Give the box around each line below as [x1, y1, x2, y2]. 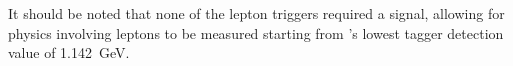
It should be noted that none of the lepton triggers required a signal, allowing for [8, 3, 505, 23]
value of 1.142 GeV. [8, 42, 130, 63]
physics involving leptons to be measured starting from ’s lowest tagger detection [8, 22, 504, 43]
